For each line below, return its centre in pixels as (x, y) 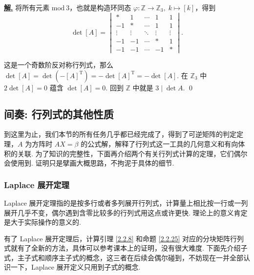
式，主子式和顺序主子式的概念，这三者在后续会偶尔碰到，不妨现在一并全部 (124, 257)
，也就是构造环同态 (100, 7)
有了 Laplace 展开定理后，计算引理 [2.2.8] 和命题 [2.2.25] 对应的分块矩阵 (117, 238)
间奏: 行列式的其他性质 (59, 114)
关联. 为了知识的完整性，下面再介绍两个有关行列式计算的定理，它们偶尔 (132, 153)
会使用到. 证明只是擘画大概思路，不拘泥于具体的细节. (89, 163)
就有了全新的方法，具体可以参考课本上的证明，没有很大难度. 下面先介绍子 (129, 248)
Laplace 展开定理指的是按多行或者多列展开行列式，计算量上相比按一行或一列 (126, 202)
